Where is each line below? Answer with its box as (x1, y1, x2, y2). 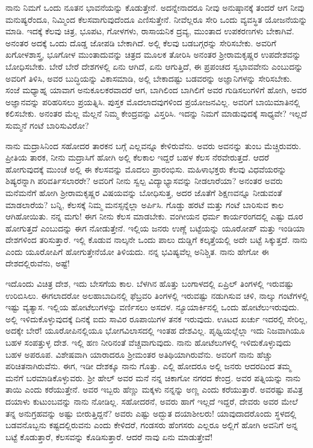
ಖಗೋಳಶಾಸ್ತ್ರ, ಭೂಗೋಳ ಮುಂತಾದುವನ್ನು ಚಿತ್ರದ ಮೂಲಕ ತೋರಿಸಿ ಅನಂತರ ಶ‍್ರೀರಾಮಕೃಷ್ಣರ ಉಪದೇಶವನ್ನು (5, 48, 301, 61)
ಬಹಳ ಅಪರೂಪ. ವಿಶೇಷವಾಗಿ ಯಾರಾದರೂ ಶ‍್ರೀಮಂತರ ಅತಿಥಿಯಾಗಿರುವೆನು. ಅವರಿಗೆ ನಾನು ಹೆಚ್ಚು (5, 348, 273, 360)
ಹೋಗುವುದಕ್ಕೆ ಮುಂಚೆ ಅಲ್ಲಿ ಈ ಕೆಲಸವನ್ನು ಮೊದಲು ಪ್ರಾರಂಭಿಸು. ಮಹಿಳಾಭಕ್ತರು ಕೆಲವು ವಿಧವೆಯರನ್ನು (5, 162, 287, 175)
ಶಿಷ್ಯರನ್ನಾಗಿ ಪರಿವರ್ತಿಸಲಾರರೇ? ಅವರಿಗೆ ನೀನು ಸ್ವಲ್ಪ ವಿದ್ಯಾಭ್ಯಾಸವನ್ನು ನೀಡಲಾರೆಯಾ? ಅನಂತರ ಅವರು (5, 174, 283, 187)
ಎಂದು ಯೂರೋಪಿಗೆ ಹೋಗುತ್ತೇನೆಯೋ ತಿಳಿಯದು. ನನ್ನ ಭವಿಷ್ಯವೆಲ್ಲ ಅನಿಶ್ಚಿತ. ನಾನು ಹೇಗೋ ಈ (5, 245, 269, 257)
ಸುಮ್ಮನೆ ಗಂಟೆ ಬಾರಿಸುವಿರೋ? (5, 118, 89, 131)
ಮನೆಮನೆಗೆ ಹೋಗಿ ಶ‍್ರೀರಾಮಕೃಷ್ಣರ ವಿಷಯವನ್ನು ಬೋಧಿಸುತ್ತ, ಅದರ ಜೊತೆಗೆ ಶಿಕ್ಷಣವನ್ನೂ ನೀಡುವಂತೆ (5, 186, 282, 198)
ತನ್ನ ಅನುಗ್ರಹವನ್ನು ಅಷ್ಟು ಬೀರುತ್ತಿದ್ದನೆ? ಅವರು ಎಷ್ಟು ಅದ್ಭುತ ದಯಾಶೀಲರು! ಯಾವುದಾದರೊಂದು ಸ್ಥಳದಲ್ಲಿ (5, 407, 297, 419)
